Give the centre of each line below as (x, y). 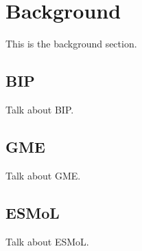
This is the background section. (71, 44)
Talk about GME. (43, 175)
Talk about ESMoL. (47, 241)
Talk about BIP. (40, 109)
